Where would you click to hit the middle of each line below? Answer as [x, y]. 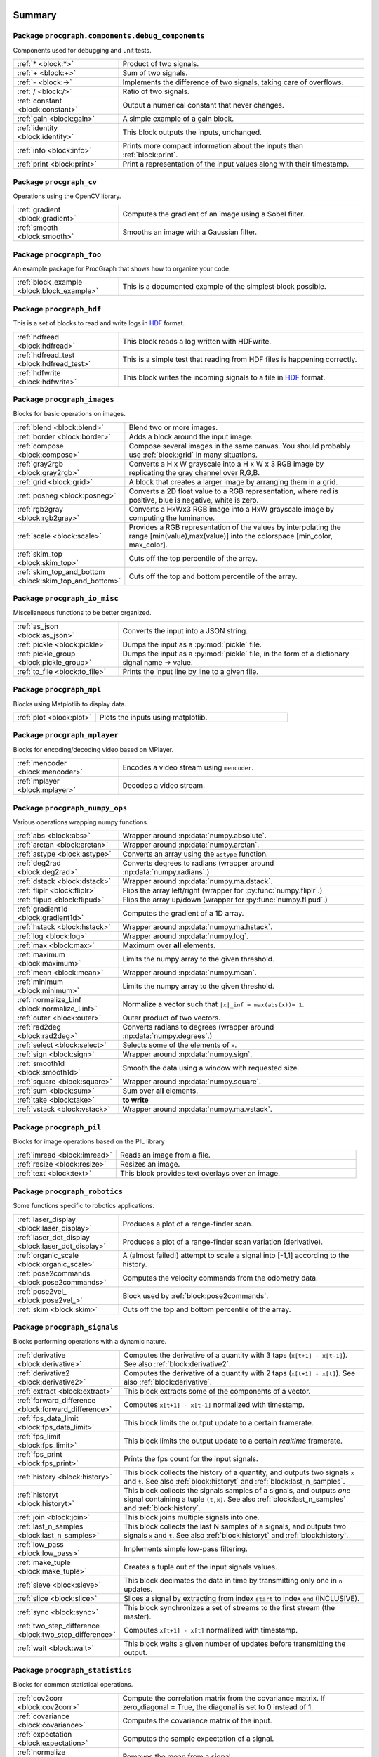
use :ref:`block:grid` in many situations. [193, 455]
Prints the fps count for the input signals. [191, 1458]
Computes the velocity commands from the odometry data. [220, 1278]
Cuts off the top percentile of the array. [193, 558]
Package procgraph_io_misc [66, 599]
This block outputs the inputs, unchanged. [192, 132]
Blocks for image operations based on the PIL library [89, 1141]
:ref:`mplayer [38, 782]
